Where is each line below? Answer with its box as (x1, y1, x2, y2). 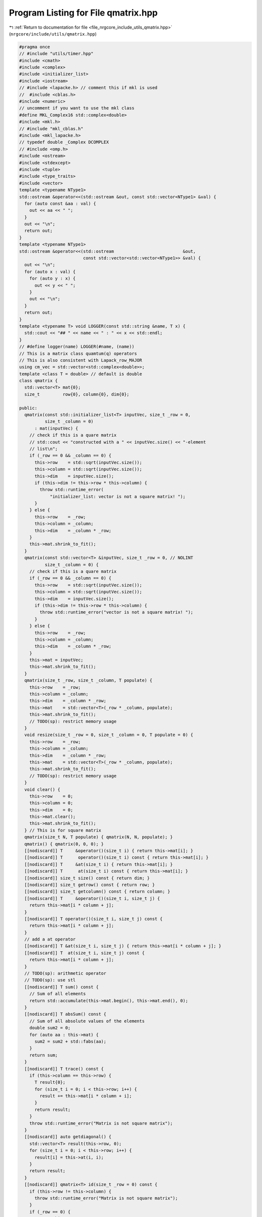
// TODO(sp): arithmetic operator (24, 971, 107, 976)
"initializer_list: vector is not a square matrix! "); (49, 494, 186, 499)
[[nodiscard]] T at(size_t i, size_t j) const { (24, 950, 145, 956)
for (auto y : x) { (29, 276, 76, 281)
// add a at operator (24, 937, 76, 942)
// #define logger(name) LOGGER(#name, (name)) (19, 344, 134, 350)
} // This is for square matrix (24, 828, 101, 833)
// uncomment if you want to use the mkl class (19, 105, 134, 111)
